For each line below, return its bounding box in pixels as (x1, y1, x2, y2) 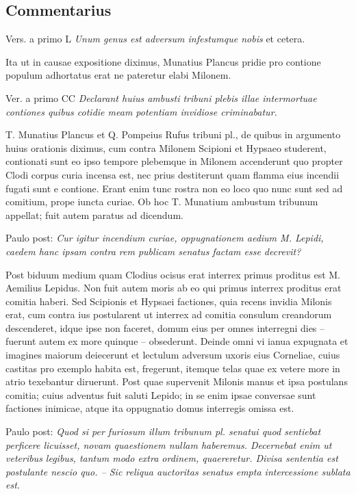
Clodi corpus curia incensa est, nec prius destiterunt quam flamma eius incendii (5, 167, 340, 181)
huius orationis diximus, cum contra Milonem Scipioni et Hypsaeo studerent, (5, 140, 327, 155)
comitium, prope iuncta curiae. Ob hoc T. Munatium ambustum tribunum (5, 194, 318, 209)
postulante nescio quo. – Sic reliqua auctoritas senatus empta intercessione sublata (5, 464, 351, 478)
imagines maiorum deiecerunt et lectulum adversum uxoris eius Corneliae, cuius (5, 348, 340, 362)
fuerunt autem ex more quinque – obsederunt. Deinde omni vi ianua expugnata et (5, 334, 348, 348)
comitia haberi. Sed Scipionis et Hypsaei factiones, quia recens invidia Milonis (5, 294, 332, 308)
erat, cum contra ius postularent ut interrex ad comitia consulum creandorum (5, 307, 332, 322)
